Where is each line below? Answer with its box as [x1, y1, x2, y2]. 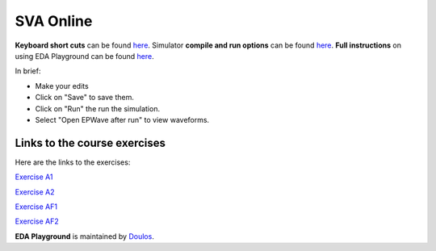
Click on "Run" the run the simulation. [35, 103, 161, 113]
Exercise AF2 [15, 216, 60, 226]
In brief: [15, 66, 41, 76]
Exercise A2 [15, 186, 56, 197]
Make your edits [35, 81, 89, 90]
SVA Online [15, 12, 93, 30]
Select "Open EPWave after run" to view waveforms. [35, 115, 210, 124]
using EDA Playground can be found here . [15, 51, 154, 61]
